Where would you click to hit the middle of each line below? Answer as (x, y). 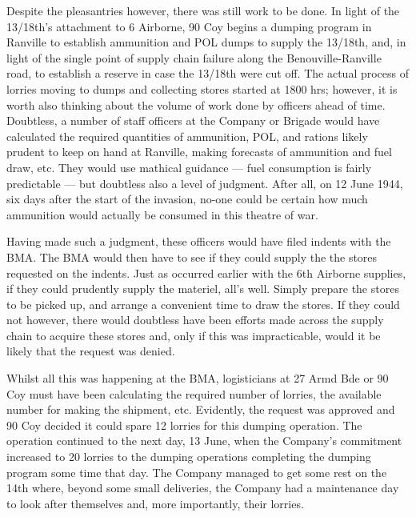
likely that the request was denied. (91, 351)
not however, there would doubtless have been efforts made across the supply (195, 320)
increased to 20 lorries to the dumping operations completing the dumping (189, 457)
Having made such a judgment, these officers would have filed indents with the (199, 241)
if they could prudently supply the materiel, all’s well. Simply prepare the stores (203, 289)
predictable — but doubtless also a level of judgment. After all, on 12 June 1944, (205, 183)
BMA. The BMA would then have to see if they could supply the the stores (192, 256)
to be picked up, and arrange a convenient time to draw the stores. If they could (203, 304)
